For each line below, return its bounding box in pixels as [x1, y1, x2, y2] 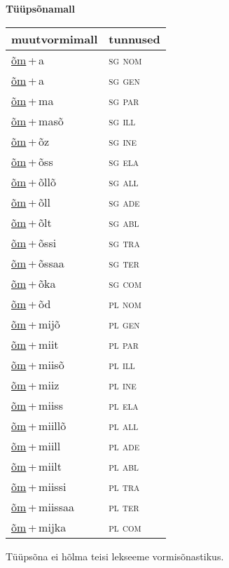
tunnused [109, 30, 160, 47]
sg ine [109, 132, 137, 149]
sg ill [109, 112, 136, 129]
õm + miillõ [11, 417, 67, 434]
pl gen [109, 315, 140, 332]
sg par [109, 92, 139, 109]
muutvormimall [11, 30, 98, 47]
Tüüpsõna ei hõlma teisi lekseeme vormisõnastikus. [6, 548, 224, 563]
